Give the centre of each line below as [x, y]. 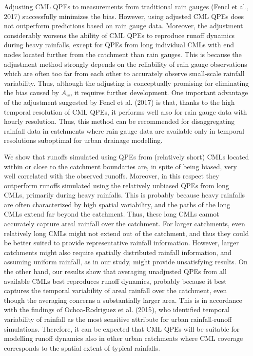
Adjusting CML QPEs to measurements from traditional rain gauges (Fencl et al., [126, 6]
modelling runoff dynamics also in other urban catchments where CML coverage [124, 338]
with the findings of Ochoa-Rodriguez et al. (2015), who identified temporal [117, 309]
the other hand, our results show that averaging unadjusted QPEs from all [115, 271]
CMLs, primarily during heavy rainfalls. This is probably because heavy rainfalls [125, 195]
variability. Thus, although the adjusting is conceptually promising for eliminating [126, 83]
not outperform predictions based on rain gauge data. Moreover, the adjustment [124, 26]
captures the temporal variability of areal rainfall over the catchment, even [116, 290]
